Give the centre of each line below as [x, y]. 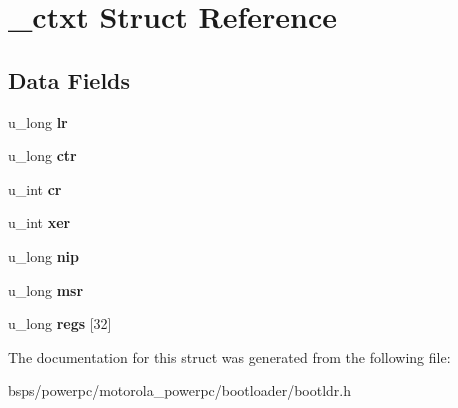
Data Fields [69, 79]
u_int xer [39, 222]
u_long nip [43, 255]
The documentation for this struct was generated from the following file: [229, 356]
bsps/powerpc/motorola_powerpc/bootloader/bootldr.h [180, 390]
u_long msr [46, 289]
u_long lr [38, 121]
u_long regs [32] [60, 323]
